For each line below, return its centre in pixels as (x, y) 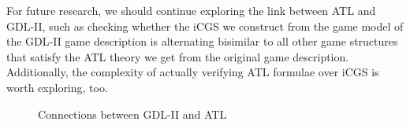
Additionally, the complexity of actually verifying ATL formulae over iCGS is (193, 72)
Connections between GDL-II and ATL (132, 114)
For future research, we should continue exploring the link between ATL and (191, 10)
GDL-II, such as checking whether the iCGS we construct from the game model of (205, 26)
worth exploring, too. (57, 87)
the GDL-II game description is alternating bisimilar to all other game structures (202, 41)
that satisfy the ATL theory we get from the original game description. (178, 56)
